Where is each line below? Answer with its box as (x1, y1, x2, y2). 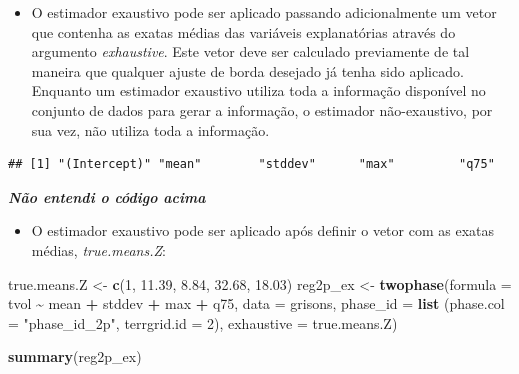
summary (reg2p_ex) (8, 346, 142, 367)
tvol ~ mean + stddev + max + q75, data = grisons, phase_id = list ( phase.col (8, 293, 505, 314)
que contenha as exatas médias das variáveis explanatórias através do (31, 21, 456, 42)
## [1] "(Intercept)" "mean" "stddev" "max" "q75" (8, 157, 495, 172)
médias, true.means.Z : (31, 239, 166, 260)
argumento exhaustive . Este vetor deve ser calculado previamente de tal (31, 41, 470, 62)
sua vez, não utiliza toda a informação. (31, 119, 270, 140)
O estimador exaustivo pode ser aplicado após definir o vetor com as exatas (31, 220, 494, 241)
